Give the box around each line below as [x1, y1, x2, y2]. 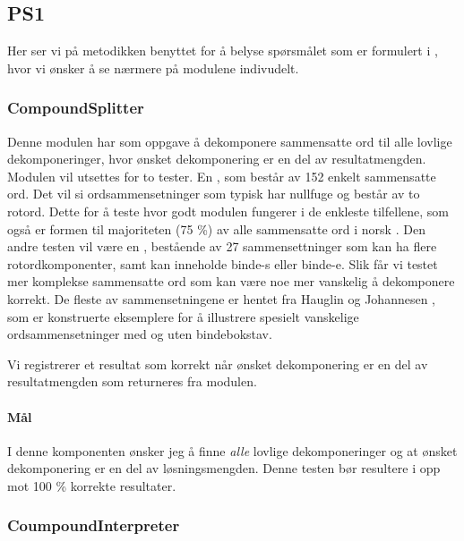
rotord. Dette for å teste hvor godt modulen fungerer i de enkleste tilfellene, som [7, 201, 449, 220]
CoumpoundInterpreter [7, 514, 180, 537]
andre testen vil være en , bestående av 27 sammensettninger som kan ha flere [7, 237, 437, 256]
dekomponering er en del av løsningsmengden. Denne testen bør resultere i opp [7, 459, 441, 478]
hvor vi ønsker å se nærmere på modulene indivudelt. [7, 58, 299, 77]
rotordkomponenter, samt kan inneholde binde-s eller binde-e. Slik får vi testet [7, 254, 438, 273]
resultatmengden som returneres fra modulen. [7, 372, 257, 391]
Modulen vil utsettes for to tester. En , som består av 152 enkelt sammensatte [7, 166, 436, 185]
